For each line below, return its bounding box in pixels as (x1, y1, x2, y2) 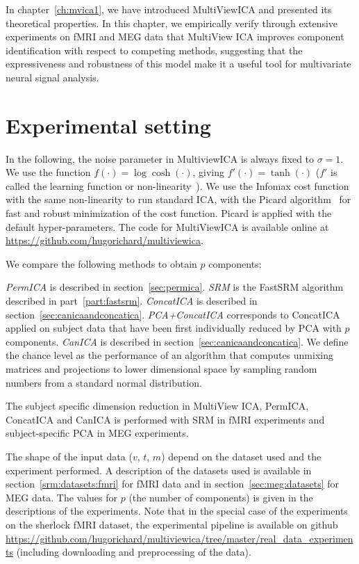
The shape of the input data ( (6, 449, 133, 463)
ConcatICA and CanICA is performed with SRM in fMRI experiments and (6, 412, 325, 426)
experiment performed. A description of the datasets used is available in (6, 462, 312, 477)
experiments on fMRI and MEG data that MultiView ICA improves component (6, 29, 344, 44)
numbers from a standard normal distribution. (6, 375, 202, 389)
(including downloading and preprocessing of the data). (16, 545, 251, 559)
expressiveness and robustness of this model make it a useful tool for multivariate (6, 56, 351, 71)
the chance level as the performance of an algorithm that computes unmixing (6, 348, 333, 362)
